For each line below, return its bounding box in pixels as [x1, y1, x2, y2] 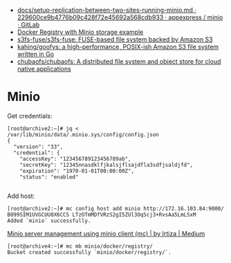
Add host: [7, 192, 35, 200]
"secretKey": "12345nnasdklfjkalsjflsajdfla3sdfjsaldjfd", [19, 161, 194, 168]
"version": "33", [13, 143, 64, 150]
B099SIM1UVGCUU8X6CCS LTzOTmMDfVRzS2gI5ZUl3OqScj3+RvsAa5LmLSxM [7, 211, 196, 218]
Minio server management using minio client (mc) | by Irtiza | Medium [7, 229, 205, 237]
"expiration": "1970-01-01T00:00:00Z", [19, 167, 135, 174]
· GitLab [17, 21, 40, 28]
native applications [17, 65, 71, 73]
